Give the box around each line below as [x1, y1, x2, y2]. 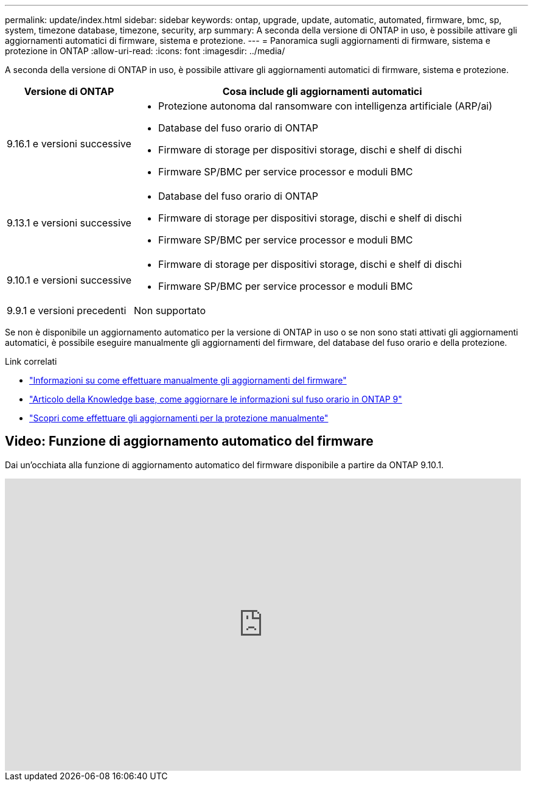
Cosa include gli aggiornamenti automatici [222, 85, 422, 97]
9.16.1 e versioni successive [7, 138, 131, 150]
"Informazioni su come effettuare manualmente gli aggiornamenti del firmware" [29, 375, 347, 385]
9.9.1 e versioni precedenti [7, 304, 127, 317]
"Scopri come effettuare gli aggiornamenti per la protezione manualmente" [29, 413, 329, 423]
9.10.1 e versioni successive [7, 274, 132, 286]
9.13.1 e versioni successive [7, 217, 131, 229]
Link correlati [5, 356, 57, 367]
